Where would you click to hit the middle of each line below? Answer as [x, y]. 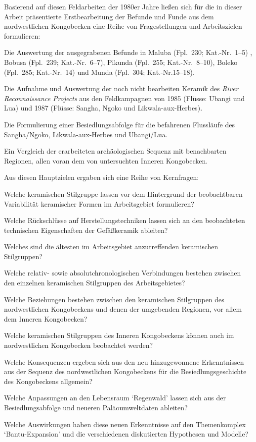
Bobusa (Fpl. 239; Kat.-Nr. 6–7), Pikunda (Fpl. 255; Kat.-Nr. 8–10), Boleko [121, 62]
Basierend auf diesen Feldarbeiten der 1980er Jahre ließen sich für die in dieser [123, 6]
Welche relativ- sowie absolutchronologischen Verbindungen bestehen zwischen [123, 273]
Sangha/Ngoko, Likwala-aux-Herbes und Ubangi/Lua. [86, 134]
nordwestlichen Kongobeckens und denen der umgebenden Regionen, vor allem [123, 309]
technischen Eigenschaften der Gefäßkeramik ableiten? [86, 230]
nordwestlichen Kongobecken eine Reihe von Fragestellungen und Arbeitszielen [123, 26]
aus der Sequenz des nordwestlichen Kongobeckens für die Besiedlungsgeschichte [125, 371]
